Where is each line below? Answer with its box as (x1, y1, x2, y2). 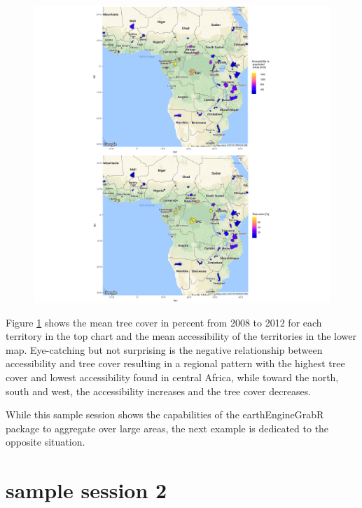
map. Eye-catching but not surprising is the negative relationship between (6, 342, 323, 357)
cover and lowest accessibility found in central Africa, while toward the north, (6, 369, 339, 384)
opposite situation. (6, 434, 85, 449)
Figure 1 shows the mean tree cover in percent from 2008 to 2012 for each (6, 315, 322, 329)
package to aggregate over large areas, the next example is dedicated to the (6, 420, 329, 435)
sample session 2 (6, 476, 167, 504)
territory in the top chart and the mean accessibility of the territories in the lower (6, 329, 357, 343)
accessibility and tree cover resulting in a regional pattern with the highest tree (6, 356, 345, 371)
